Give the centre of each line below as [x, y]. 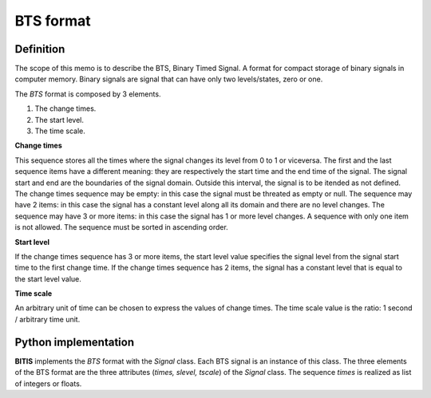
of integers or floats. [48, 384]
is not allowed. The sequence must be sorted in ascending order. [122, 227]
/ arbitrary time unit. [47, 319]
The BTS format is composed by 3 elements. [88, 94]
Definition [40, 49]
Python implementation [75, 342]
